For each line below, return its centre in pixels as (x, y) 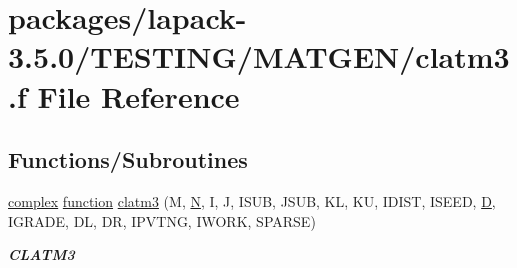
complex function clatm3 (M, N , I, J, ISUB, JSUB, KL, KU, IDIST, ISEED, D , (252, 200)
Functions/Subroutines (128, 159)
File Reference (138, 95)
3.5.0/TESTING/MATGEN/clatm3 (259, 56)
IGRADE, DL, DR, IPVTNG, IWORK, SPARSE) (162, 220)
